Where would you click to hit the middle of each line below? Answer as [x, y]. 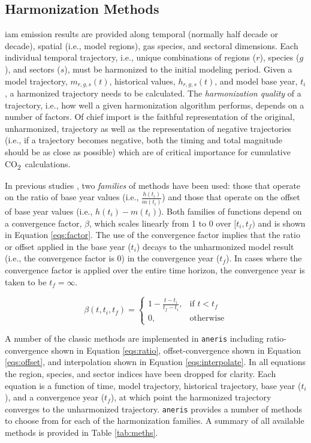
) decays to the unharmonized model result [215, 246]
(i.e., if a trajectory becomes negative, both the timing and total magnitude [144, 140]
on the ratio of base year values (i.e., [72, 197]
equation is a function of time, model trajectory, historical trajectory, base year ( [153, 385]
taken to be [26, 281]
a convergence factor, [43, 223]
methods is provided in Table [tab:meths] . [81, 432]
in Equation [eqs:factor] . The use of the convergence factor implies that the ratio [153, 235]
